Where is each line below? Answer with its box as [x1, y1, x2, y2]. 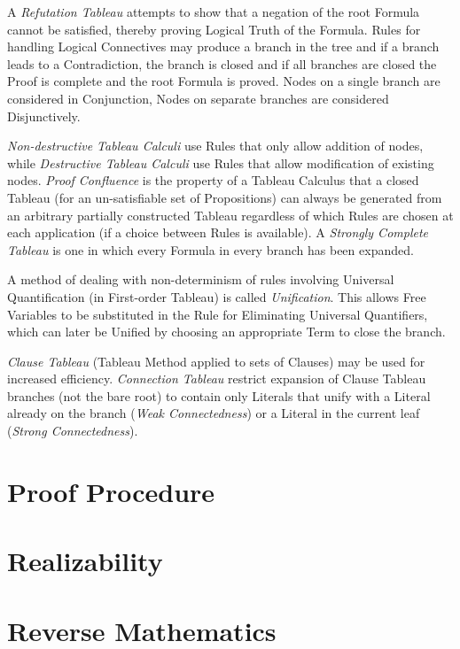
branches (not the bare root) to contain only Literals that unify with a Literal [7, 386, 431, 405]
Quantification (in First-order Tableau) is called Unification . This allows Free [7, 287, 426, 305]
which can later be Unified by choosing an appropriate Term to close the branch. [7, 322, 446, 341]
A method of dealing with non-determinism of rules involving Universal [7, 270, 394, 289]
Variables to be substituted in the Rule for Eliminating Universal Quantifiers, [7, 305, 428, 323]
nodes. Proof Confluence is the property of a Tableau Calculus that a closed [7, 171, 419, 189]
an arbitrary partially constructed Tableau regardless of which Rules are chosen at [7, 205, 454, 224]
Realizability [7, 543, 163, 579]
